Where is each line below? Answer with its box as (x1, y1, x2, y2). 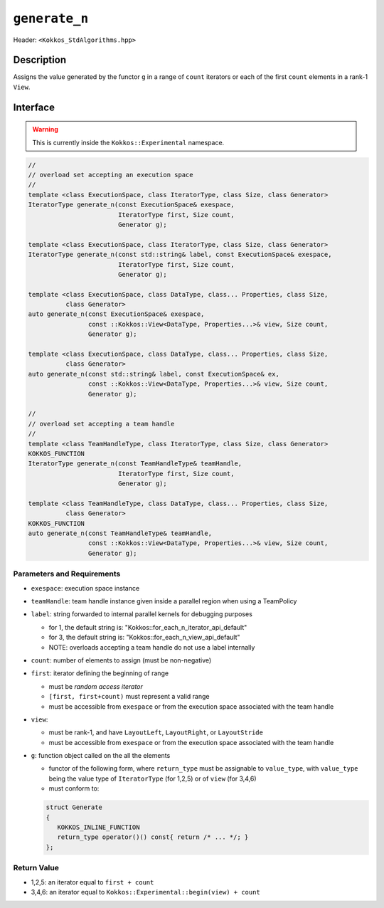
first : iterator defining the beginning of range (31, 669, 169, 677)
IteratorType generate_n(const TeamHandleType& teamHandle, (28, 460, 242, 468)
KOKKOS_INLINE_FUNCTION (57, 823, 140, 831)
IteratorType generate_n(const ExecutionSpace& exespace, (28, 201, 235, 209)
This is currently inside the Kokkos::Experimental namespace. (32, 138, 225, 147)
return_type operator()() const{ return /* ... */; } (57, 833, 249, 841)
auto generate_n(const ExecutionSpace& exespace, (28, 310, 205, 318)
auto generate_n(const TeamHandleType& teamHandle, (28, 529, 213, 537)
